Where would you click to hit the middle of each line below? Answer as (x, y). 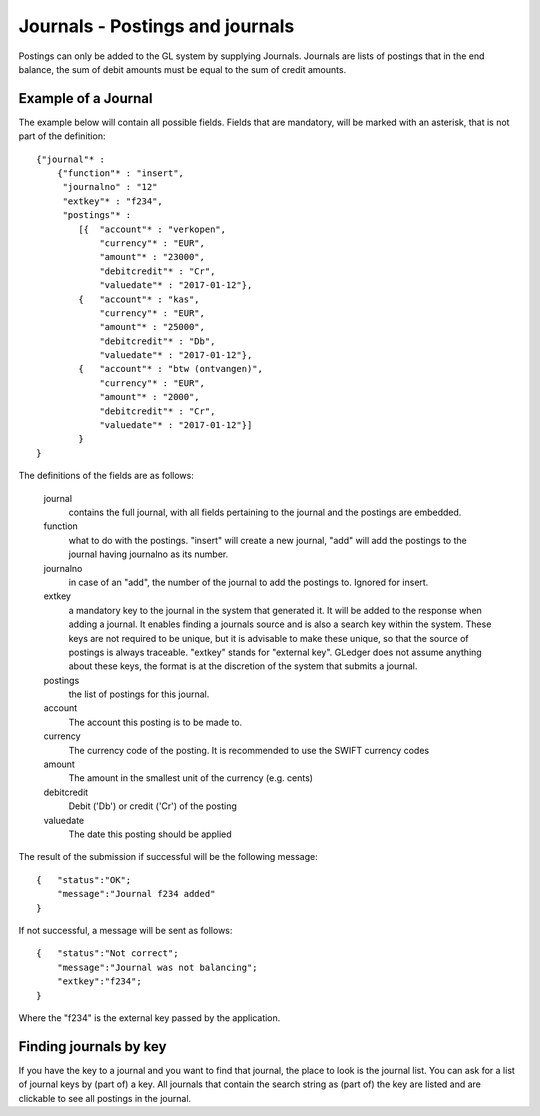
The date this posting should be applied (150, 834)
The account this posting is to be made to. (155, 722)
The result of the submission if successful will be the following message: (168, 857)
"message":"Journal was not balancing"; (157, 967)
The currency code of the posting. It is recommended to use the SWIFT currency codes (249, 750)
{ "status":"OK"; (84, 879)
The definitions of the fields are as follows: (106, 476)
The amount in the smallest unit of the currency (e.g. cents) (191, 778)
